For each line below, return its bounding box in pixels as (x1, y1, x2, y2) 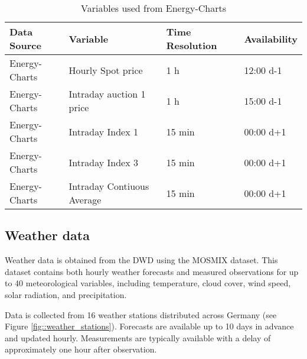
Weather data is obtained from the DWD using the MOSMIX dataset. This (5, 254, 278, 266)
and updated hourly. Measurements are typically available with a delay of (5, 331, 271, 344)
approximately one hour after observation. (5, 343, 157, 355)
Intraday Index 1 (68, 124, 138, 138)
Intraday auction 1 (68, 87, 146, 101)
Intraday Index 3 (68, 155, 138, 169)
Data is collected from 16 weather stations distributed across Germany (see (5, 308, 277, 321)
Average (68, 193, 102, 206)
